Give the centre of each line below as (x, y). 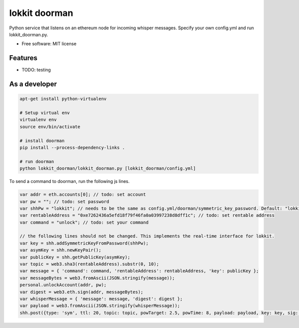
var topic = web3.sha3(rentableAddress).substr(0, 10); (89, 264)
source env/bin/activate (50, 126)
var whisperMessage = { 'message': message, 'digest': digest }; (101, 299)
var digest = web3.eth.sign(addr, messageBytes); (81, 292)
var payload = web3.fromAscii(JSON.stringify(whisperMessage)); (100, 306)
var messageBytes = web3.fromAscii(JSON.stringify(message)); (97, 278)
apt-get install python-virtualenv (63, 99)
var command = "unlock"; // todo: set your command (84, 222)
